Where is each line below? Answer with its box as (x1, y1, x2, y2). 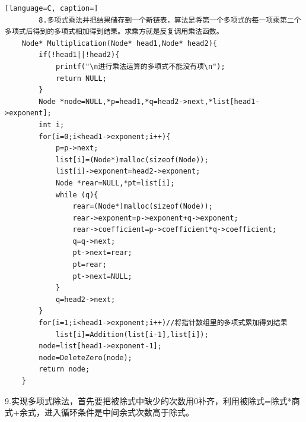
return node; (39, 365, 90, 374)
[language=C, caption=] (5, 4, 98, 12)
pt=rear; (72, 260, 107, 269)
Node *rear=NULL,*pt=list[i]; (55, 178, 175, 187)
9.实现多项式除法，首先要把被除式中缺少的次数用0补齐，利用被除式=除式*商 (5, 394, 300, 407)
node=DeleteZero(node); (39, 353, 132, 362)
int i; (39, 120, 65, 129)
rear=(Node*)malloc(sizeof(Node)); (72, 202, 213, 211)
